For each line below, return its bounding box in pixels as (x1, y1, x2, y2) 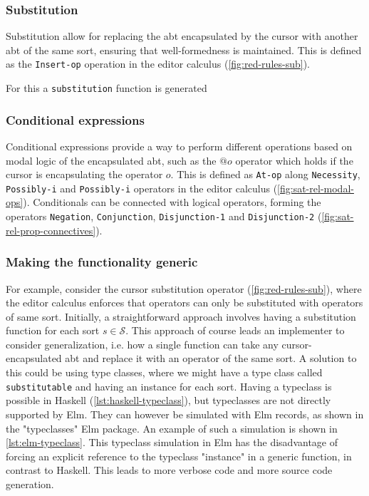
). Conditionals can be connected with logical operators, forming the (23, 195, 321, 210)
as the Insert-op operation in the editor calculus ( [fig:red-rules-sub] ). (6, 56, 311, 71)
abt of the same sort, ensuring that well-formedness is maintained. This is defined (6, 42, 362, 57)
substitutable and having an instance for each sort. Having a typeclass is (6, 378, 332, 393)
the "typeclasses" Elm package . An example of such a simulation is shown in (6, 420, 338, 435)
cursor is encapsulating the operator (6, 167, 163, 182)
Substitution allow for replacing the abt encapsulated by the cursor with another (6, 29, 358, 43)
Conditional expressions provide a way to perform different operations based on (6, 138, 353, 153)
